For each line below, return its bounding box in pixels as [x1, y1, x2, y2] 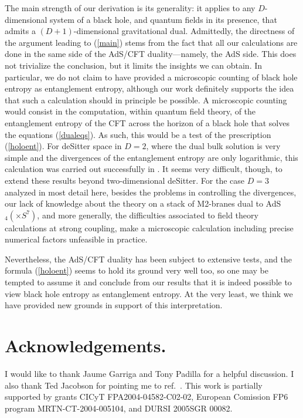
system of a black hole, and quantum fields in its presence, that [50, 13, 277, 25]
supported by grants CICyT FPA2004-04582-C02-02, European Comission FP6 [5, 390, 288, 403]
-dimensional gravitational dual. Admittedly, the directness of [73, 25, 295, 37]
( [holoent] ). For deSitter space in [5, 140, 122, 152]
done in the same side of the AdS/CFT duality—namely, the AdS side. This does [5, 48, 297, 60]
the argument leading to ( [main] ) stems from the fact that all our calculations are [5, 36, 298, 48]
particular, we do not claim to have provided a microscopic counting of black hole [5, 70, 298, 83]
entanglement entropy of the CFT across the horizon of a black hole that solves [5, 116, 290, 129]
